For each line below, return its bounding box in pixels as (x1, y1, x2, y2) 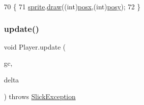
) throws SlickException (4, 91, 76, 101)
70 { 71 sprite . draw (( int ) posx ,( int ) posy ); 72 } (4, 1, 141, 11)
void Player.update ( (4, 41, 66, 52)
